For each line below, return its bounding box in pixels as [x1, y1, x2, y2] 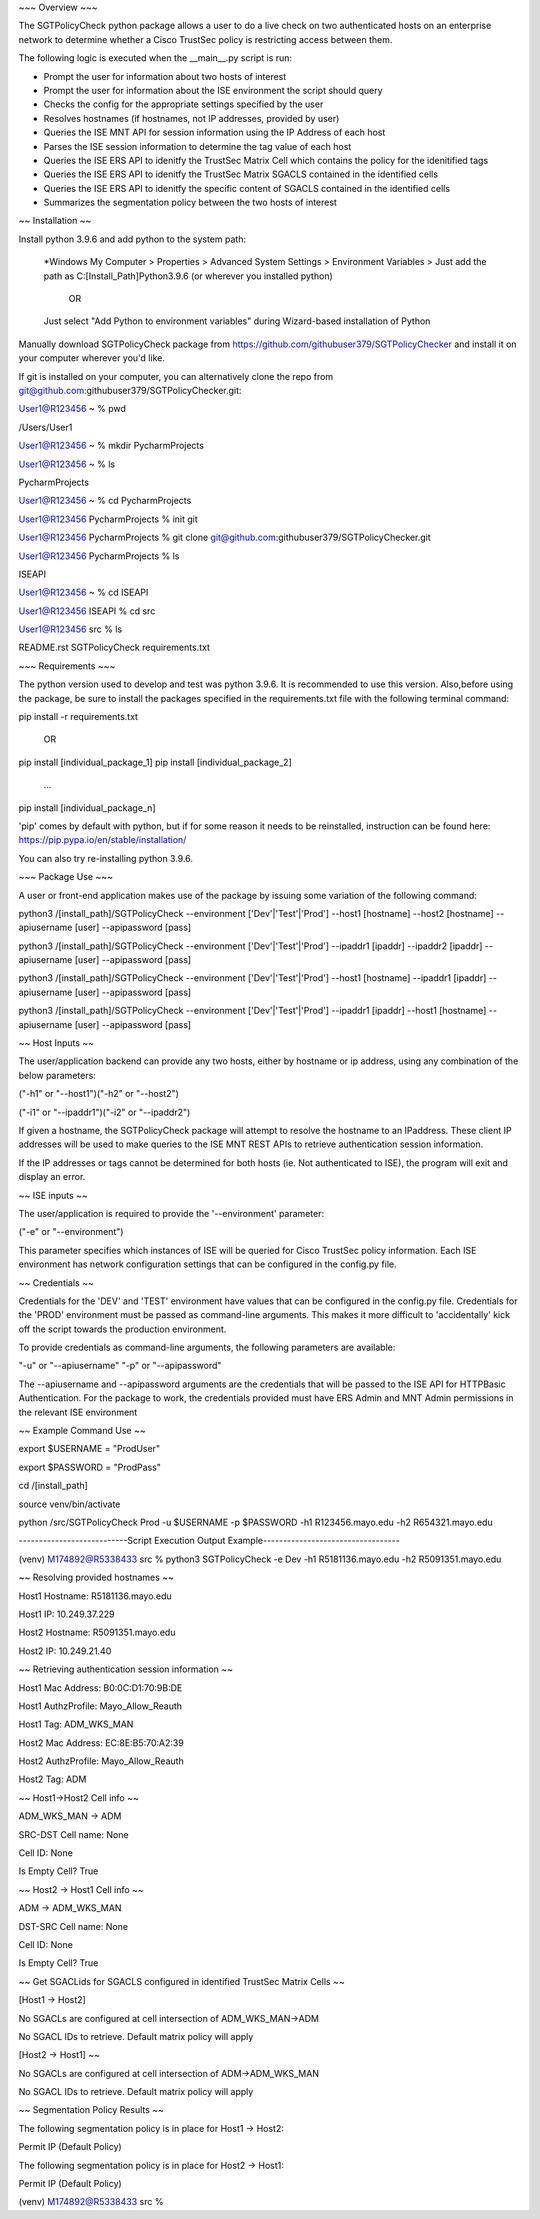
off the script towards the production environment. [18, 1323, 227, 1335]
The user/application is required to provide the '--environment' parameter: [18, 1207, 325, 1219]
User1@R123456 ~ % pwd [18, 403, 127, 415]
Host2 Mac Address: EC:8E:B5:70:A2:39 [18, 1736, 184, 1749]
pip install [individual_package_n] [18, 801, 156, 814]
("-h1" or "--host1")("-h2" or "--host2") [18, 1088, 180, 1100]
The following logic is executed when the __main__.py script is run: [18, 52, 293, 64]
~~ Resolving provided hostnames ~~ [18, 1571, 175, 1584]
